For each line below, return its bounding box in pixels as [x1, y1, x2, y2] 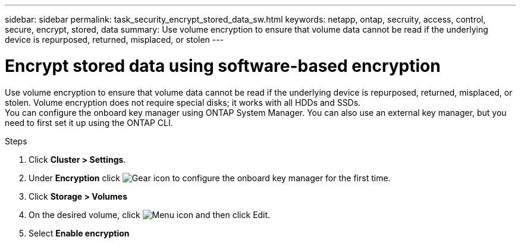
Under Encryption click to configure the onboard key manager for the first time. [29, 172, 391, 183]
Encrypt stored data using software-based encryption [5, 55, 441, 76]
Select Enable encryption [29, 228, 130, 238]
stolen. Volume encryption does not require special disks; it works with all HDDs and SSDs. [5, 97, 361, 108]
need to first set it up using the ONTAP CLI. [5, 117, 173, 128]
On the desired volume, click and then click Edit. [29, 209, 271, 220]
